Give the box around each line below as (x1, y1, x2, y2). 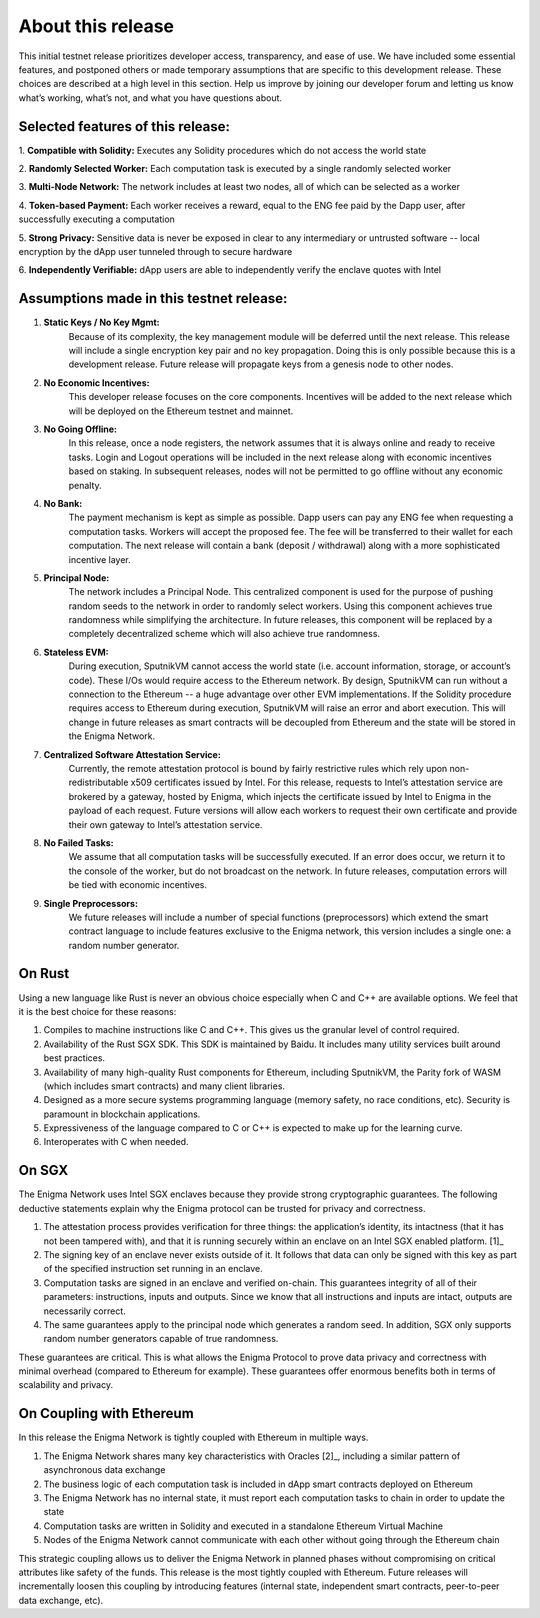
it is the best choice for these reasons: (18, 1005, 177, 1017)
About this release (18, 15, 175, 37)
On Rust (18, 965, 70, 982)
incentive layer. (68, 553, 131, 565)
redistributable (68, 776, 129, 789)
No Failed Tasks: (43, 836, 114, 849)
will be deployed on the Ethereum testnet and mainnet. (68, 405, 294, 417)
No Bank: (43, 497, 83, 509)
